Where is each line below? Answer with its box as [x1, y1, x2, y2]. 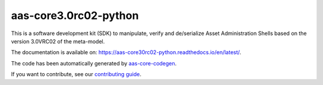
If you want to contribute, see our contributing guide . [11, 71, 142, 78]
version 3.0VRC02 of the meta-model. [11, 37, 105, 45]
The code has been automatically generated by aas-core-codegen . [11, 59, 177, 67]
